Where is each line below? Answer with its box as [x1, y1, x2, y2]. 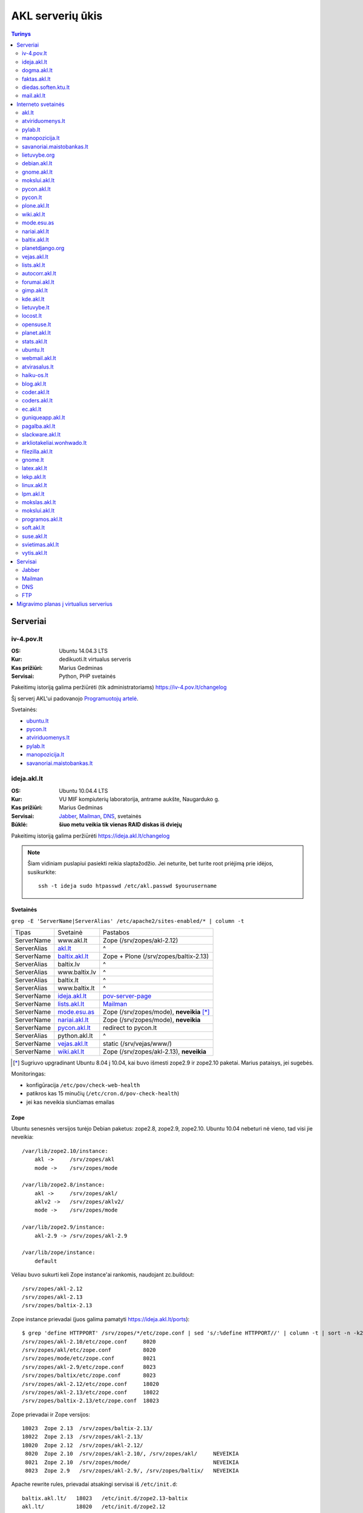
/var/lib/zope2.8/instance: [22, 1181, 105, 1189]
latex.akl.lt [22, 465, 48, 472]
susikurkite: [27, 868, 57, 876]
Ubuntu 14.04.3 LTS [59, 647, 108, 654]
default [34, 1258, 57, 1264]
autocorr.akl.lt [22, 270, 57, 277]
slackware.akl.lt [22, 430, 61, 438]
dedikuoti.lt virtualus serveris [59, 655, 131, 663]
